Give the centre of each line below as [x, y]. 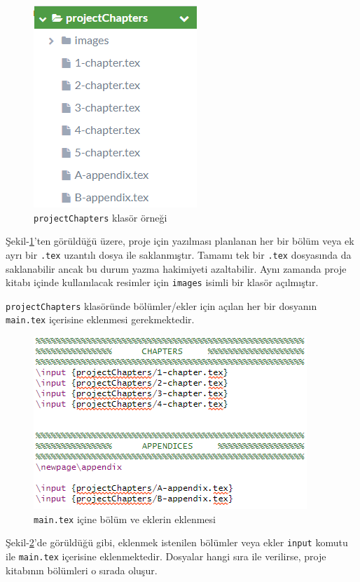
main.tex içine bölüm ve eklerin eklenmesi [125, 519]
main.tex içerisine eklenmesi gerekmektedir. [100, 319]
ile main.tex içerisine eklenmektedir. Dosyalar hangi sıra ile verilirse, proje [166, 556]
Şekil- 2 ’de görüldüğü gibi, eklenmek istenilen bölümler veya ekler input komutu [177, 542]
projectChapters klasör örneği [101, 217]
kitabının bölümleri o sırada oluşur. [82, 570]
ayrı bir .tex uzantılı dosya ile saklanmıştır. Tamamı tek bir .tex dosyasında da [179, 254]
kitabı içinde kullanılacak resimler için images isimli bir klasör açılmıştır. [162, 282]
